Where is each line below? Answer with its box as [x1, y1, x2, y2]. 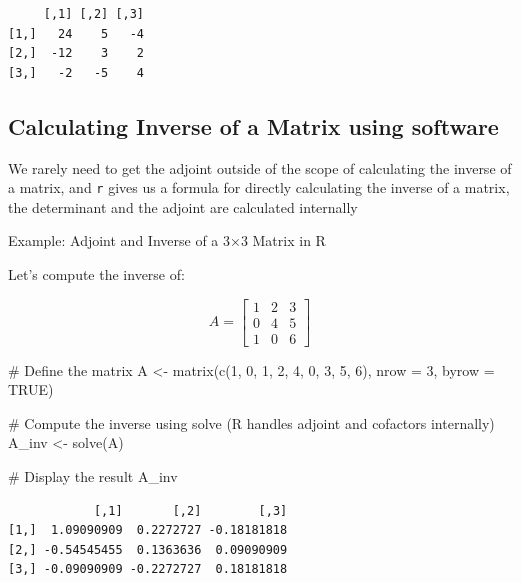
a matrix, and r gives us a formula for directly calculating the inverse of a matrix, [8, 177, 510, 198]
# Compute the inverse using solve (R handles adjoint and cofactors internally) [8, 412, 495, 433]
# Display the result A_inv [8, 466, 178, 487]
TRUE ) [8, 379, 54, 400]
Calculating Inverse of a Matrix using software [8, 110, 499, 141]
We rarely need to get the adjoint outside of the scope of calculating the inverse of [8, 157, 512, 178]
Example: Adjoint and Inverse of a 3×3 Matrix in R [8, 230, 326, 251]
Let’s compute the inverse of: [8, 264, 185, 285]
